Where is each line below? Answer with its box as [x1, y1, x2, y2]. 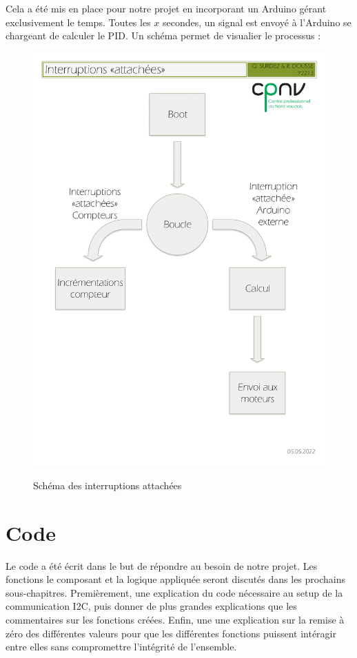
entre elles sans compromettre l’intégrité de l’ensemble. [6, 639, 237, 654]
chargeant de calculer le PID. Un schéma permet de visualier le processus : [6, 28, 321, 43]
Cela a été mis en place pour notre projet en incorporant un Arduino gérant [6, 1, 327, 15]
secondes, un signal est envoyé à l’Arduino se [162, 14, 351, 29]
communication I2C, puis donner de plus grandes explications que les [6, 599, 297, 613]
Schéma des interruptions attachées [33, 477, 182, 492]
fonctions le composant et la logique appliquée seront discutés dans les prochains [6, 572, 346, 586]
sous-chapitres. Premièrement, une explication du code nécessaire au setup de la [6, 585, 343, 599]
